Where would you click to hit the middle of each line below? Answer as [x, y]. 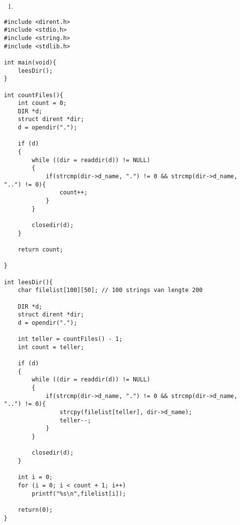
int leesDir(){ [28, 282]
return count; [40, 249]
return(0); [35, 510]
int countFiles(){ [34, 95]
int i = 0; [35, 477]
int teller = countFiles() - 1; [70, 339]
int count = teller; [51, 347]
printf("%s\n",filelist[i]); [79, 493]
